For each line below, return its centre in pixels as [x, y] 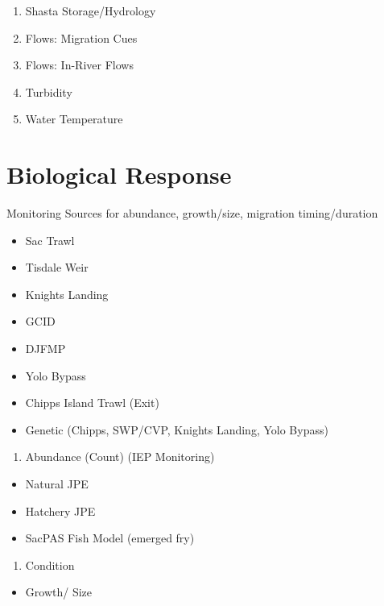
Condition [50, 564]
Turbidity [49, 91]
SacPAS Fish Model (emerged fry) [110, 538]
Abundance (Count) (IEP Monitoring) [120, 457]
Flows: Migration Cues [81, 37]
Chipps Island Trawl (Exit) [92, 403]
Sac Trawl [50, 240]
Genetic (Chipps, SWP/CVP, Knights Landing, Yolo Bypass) [177, 429]
